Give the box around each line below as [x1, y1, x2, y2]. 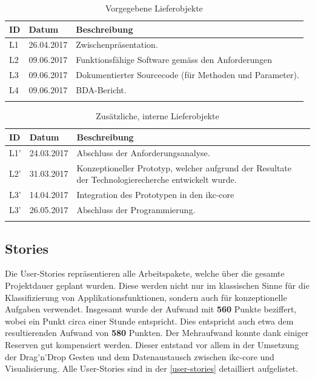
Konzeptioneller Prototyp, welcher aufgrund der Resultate [76, 161, 292, 174]
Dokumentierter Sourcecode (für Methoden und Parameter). [76, 68, 299, 81]
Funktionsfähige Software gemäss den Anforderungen [76, 53, 272, 66]
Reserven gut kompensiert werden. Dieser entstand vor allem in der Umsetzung [5, 338, 299, 351]
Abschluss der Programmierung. [76, 203, 196, 216]
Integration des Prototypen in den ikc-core [76, 188, 234, 201]
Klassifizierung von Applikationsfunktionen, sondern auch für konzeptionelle [5, 291, 287, 303]
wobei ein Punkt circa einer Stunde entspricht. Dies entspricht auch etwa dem [5, 314, 294, 327]
